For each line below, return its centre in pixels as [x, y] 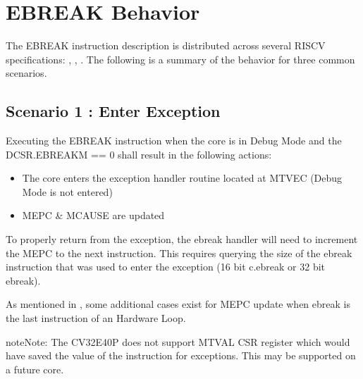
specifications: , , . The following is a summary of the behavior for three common [180, 59]
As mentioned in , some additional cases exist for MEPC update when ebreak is [178, 304]
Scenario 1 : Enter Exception [113, 111]
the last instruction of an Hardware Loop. [96, 318]
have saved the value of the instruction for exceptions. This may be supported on [181, 355]
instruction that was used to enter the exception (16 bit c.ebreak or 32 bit [166, 267]
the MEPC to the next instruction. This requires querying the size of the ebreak [179, 253]
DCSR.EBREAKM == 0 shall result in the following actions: [139, 154]
